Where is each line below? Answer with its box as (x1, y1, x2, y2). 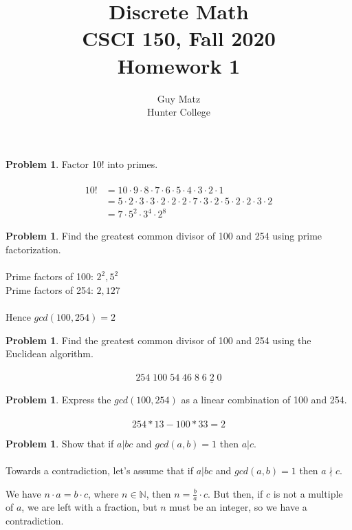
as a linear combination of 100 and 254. (181, 392, 347, 406)
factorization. (5, 242, 61, 257)
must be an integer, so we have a (169, 500, 307, 514)
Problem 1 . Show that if (5, 436, 114, 450)
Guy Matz (157, 91, 201, 105)
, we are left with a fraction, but (21, 500, 157, 514)
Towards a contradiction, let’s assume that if (5, 463, 193, 477)
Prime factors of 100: (5, 269, 93, 284)
